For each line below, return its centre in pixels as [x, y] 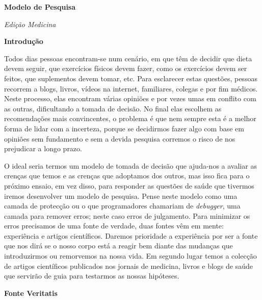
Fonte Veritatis [31, 293]
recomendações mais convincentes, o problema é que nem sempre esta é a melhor [130, 118]
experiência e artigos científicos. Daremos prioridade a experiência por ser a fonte [131, 235]
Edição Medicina [30, 24]
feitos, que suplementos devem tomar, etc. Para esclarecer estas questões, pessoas [131, 78]
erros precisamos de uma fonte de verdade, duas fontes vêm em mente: [114, 226]
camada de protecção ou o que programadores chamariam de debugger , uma [122, 206]
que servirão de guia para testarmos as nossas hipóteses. [92, 276]
